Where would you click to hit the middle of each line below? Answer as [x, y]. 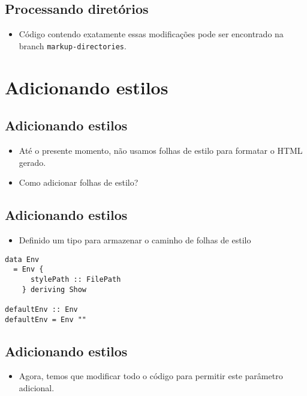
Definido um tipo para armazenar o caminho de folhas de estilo [135, 240]
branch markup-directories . [73, 45]
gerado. [32, 162]
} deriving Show [54, 289]
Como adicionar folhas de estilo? [79, 182]
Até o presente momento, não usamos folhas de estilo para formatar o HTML [161, 151]
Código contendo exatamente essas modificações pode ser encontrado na [151, 34]
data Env [22, 259]
